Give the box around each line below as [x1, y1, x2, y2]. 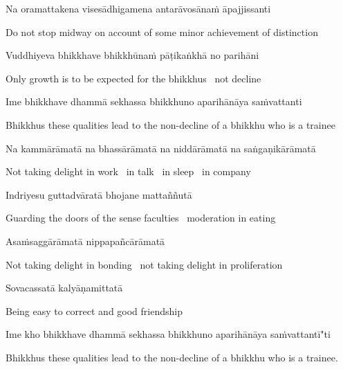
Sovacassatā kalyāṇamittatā [6, 280, 123, 295]
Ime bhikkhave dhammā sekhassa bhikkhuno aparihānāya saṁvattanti [6, 94, 302, 109]
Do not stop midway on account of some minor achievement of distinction [6, 24, 318, 39]
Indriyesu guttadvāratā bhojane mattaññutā [6, 187, 192, 201]
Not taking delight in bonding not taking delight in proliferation [6, 257, 283, 271]
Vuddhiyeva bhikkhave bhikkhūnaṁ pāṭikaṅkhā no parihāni [6, 48, 259, 62]
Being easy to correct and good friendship [6, 303, 183, 318]
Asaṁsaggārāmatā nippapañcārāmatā [6, 233, 165, 248]
